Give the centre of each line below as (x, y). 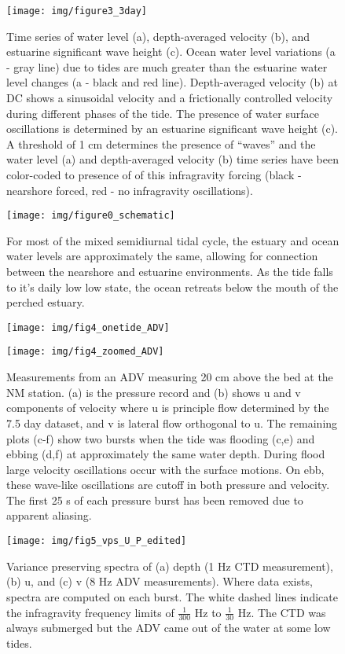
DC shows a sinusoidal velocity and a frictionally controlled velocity (170, 98)
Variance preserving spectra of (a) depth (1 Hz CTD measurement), (170, 566)
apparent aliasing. (49, 515)
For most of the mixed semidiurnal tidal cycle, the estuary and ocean (173, 240)
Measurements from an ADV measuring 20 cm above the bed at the (170, 377)
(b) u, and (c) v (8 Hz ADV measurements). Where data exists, (160, 581)
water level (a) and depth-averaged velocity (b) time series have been (172, 159)
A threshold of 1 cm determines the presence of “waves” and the (161, 143)
